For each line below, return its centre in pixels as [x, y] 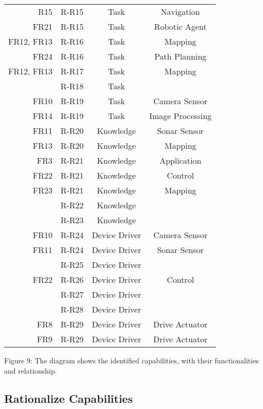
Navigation [180, 12]
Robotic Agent [180, 26]
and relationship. [31, 370]
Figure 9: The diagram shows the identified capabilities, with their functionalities [131, 360]
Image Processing [180, 116]
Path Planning [180, 56]
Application [180, 160]
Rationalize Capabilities [68, 398]
